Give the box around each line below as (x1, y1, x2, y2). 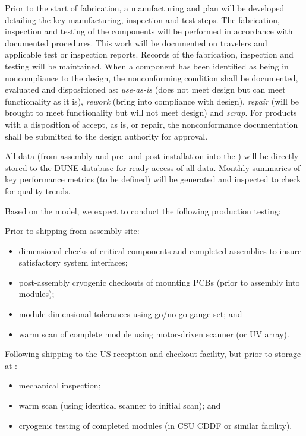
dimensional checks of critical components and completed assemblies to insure (18, 244, 302, 257)
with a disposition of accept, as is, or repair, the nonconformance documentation (5, 118, 298, 130)
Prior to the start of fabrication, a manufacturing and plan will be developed (5, 2, 285, 14)
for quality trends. (5, 184, 71, 197)
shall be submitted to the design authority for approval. (5, 129, 208, 142)
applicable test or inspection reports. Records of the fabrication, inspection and (5, 48, 294, 61)
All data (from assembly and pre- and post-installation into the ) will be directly (5, 150, 299, 162)
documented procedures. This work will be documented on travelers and (5, 36, 267, 49)
